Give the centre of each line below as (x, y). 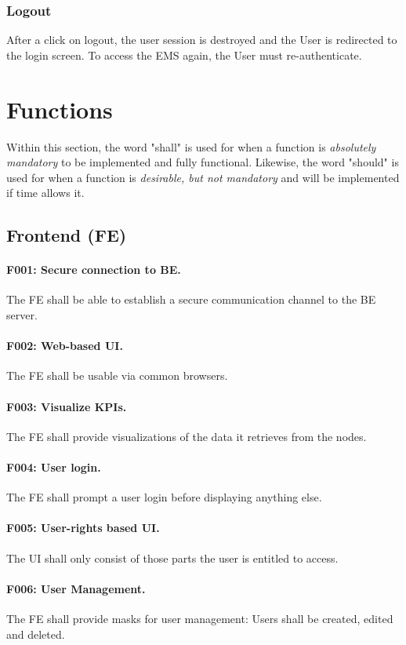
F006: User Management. (76, 588)
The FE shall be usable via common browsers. (117, 375)
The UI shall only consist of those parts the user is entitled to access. (172, 558)
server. (22, 315)
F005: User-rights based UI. (83, 528)
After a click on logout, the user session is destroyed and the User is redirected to (202, 40)
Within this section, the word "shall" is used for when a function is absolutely (191, 146)
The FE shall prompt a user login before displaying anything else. (164, 497)
